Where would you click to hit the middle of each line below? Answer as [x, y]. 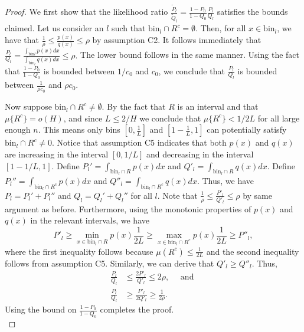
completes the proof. [137, 309]
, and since [83, 118]
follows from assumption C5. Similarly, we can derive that [109, 263]
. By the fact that [134, 106]
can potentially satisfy [247, 129]
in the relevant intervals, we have [90, 220]
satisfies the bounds [252, 11]
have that [22, 40]
